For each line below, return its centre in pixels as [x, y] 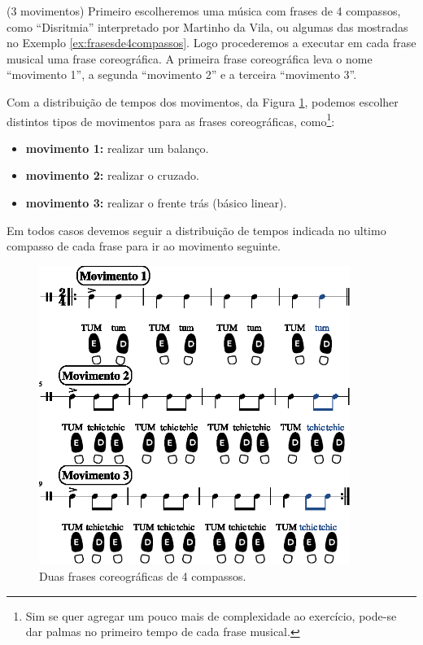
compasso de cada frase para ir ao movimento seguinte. [144, 246]
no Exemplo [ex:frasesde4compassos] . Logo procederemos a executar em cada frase [211, 43]
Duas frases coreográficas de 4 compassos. [143, 575]
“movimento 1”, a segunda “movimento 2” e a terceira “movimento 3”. [182, 74]
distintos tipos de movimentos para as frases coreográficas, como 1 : [171, 120]
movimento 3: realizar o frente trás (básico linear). [156, 203]
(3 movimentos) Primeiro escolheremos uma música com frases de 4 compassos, [204, 11]
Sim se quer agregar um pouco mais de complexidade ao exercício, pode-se [211, 615]
